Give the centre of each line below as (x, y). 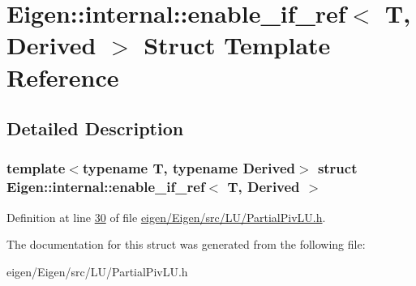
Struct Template (237, 45)
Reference (63, 77)
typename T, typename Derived (189, 168)
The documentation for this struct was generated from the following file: (186, 244)
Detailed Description (95, 128)
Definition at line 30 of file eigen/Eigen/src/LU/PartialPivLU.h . (166, 217)
